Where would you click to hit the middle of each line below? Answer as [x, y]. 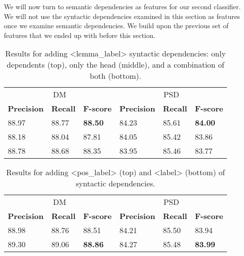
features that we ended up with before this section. [80, 35]
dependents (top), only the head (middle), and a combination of [115, 65]
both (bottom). [115, 76]
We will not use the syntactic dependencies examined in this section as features [122, 16]
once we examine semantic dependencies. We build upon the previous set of [116, 26]
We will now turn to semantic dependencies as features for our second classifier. [122, 6]
